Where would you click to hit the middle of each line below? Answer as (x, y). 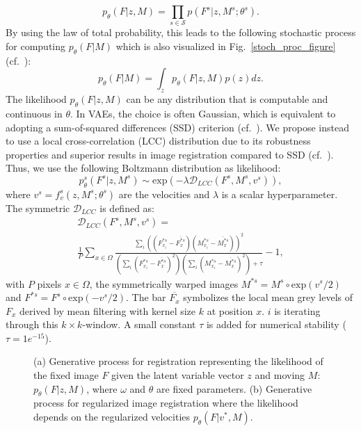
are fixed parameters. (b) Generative (234, 388)
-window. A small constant (139, 324)
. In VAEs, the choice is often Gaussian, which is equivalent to (203, 113)
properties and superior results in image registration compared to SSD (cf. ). (170, 154)
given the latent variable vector (178, 375)
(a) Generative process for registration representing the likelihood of (178, 361)
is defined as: (127, 208)
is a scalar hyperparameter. (280, 194)
